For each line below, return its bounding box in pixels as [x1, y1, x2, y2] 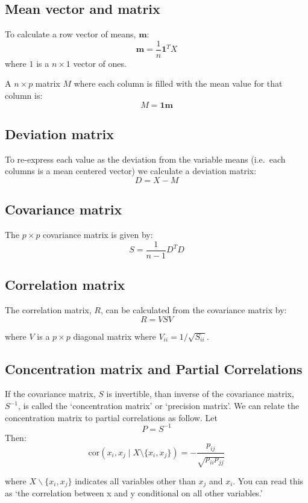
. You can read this [233, 474, 304, 487]
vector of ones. [73, 57, 127, 69]
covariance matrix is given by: [43, 228, 153, 241]
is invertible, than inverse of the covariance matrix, [106, 387, 294, 400]
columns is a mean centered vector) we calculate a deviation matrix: [5, 164, 257, 177]
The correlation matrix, [5, 304, 92, 316]
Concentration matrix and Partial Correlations [5, 359, 303, 378]
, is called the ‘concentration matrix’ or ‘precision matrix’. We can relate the [17, 399, 300, 412]
